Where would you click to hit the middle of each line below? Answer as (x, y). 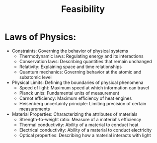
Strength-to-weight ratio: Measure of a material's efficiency (80, 119)
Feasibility (83, 9)
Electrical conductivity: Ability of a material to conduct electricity (85, 130)
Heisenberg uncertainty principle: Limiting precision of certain (83, 103)
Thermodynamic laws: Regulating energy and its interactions (81, 56)
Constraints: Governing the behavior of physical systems (70, 51)
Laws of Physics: (40, 37)
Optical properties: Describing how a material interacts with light (85, 135)
